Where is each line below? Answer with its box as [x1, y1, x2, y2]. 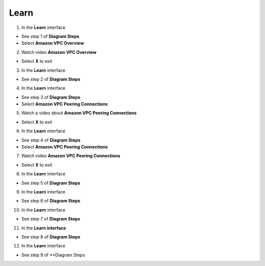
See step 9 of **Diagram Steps [21, 252, 85, 258]
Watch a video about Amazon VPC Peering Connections [21, 110, 137, 116]
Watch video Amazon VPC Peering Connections [21, 153, 120, 159]
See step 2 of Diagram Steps [21, 76, 80, 82]
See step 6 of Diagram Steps [21, 198, 80, 204]
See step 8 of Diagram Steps [21, 234, 80, 240]
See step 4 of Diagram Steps [21, 137, 81, 143]
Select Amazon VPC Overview [21, 40, 84, 46]
